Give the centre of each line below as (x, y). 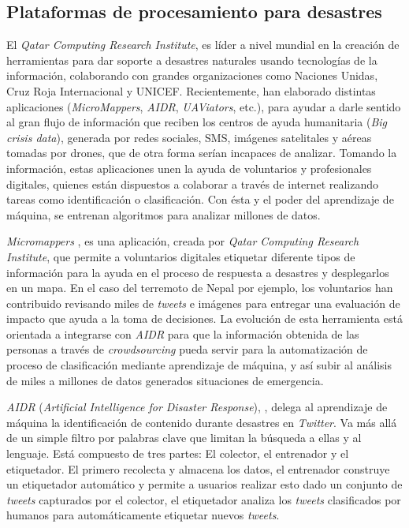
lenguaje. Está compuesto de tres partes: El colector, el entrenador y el (178, 453)
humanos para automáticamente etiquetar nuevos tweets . (143, 515)
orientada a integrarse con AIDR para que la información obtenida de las (183, 333)
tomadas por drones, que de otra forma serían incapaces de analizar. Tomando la (202, 153)
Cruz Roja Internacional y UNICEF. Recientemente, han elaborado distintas (191, 90)
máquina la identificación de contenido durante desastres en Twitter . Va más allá (202, 422)
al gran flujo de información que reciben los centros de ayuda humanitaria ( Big (197, 122)
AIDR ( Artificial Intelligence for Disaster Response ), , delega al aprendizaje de (197, 407)
